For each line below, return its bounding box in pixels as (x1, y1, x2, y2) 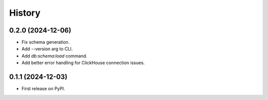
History (9, 7, 41, 18)
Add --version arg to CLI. (21, 46, 73, 52)
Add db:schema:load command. (21, 53, 88, 59)
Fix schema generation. (21, 39, 70, 45)
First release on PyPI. (21, 86, 66, 92)
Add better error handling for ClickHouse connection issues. (21, 60, 145, 66)
